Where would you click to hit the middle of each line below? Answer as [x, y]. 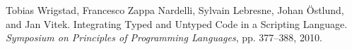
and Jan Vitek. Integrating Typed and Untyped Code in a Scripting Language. [177, 23]
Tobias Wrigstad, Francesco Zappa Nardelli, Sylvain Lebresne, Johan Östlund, [175, 10]
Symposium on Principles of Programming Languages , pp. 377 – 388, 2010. [164, 37]
